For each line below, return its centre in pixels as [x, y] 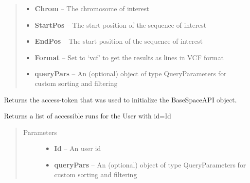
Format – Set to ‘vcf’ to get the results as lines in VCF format [129, 57]
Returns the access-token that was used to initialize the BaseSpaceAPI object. [120, 99]
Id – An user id [78, 148]
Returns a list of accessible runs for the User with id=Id [88, 116]
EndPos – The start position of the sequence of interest [119, 41]
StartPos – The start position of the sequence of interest [121, 25]
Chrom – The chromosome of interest [92, 8]
